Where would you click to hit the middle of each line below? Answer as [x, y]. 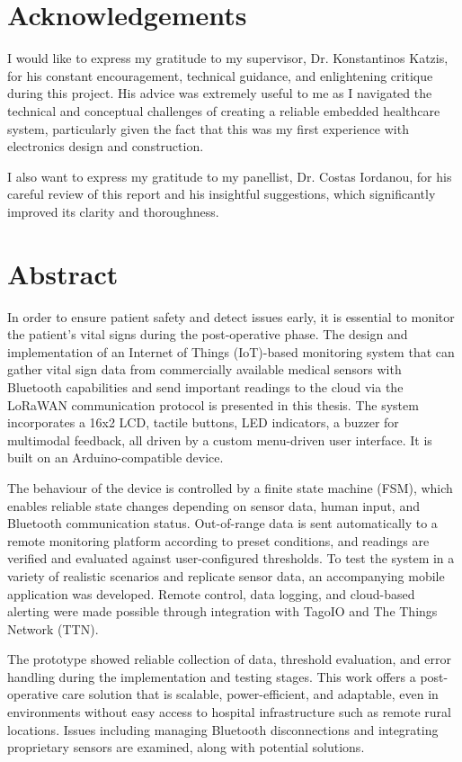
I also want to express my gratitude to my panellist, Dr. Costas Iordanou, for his [230, 176]
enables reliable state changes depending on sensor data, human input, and [213, 505]
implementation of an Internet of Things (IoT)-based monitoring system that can [231, 351]
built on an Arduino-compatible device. [115, 457]
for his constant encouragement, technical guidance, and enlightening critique [220, 75]
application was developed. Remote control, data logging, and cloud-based [211, 593]
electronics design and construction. [106, 146]
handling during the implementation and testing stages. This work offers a [212, 676]
